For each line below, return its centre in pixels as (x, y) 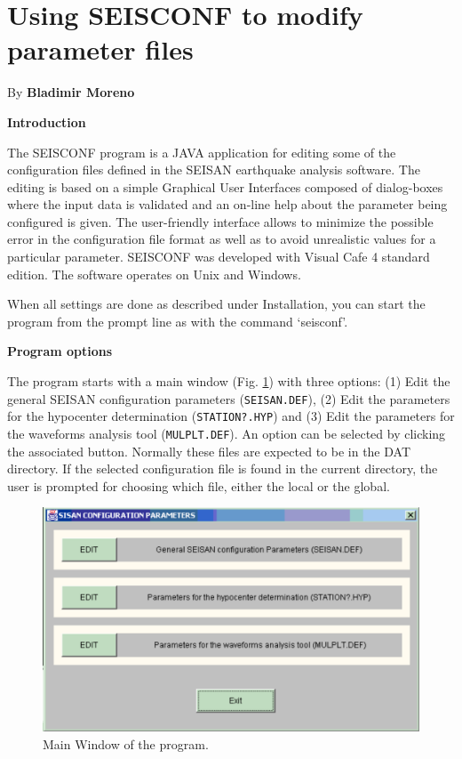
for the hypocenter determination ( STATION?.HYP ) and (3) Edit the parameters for (231, 416)
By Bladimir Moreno (71, 92)
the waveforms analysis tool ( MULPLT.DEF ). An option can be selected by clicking (227, 433)
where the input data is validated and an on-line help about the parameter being (227, 204)
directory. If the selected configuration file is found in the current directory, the (223, 468)
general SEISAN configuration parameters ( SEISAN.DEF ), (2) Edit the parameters (229, 398)
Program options (60, 351)
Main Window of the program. (126, 743)
